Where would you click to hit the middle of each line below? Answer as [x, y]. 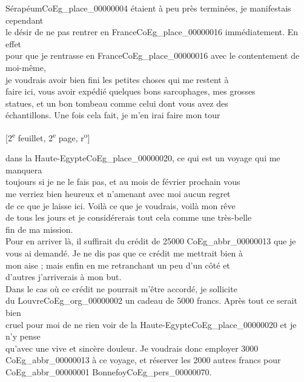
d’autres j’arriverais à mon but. [64, 277]
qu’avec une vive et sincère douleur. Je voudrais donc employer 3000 [132, 348]
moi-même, [26, 67]
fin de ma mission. [39, 229]
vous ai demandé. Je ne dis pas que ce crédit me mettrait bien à [124, 253]
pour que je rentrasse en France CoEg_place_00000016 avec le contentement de [153, 55]
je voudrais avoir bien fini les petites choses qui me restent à [117, 79]
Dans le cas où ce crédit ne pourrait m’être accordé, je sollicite [121, 288]
